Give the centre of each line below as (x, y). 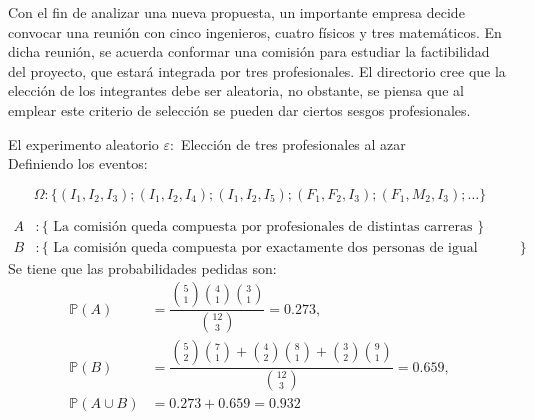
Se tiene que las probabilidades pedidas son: (142, 267)
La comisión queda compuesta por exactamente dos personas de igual (265, 247)
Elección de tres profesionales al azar (293, 143)
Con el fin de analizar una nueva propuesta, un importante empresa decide (236, 12)
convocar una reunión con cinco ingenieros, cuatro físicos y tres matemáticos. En (255, 31)
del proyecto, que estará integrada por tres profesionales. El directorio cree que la (257, 70)
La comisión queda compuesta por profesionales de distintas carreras (263, 226)
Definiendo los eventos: (78, 163)
